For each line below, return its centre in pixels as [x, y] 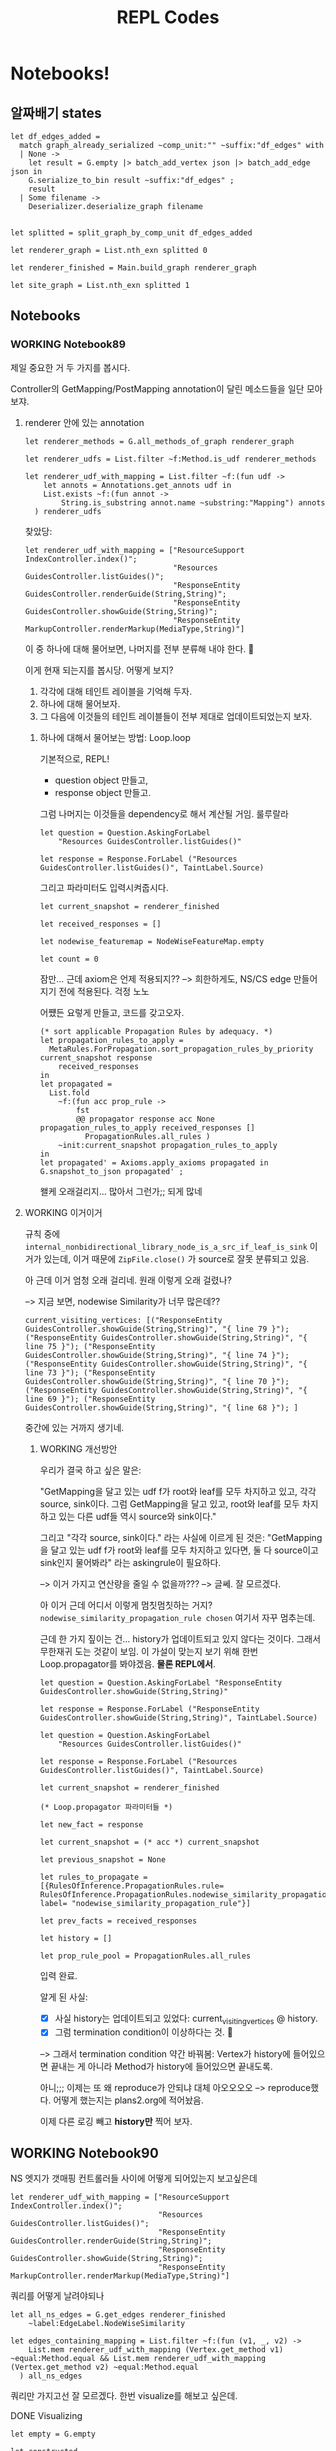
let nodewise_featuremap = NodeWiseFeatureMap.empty [152, 941]
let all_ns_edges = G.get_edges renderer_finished [118, 2315]
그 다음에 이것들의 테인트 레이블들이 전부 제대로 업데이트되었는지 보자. [176, 716]
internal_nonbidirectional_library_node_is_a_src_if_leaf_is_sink [166, 1247]
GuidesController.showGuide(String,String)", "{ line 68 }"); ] [161, 1407]
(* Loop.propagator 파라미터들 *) [106, 1807]
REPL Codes [168, 17]
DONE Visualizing [46, 2416]
